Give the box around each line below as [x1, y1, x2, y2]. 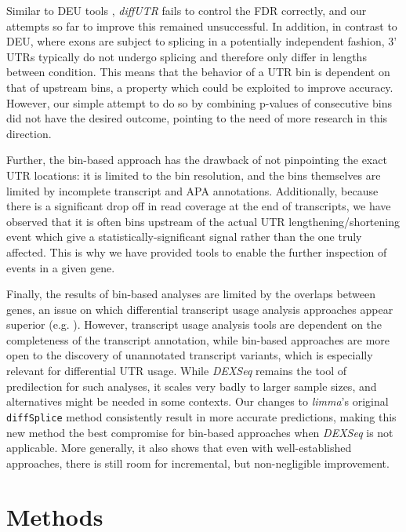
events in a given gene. [6, 259, 115, 275]
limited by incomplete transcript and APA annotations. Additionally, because [6, 182, 379, 199]
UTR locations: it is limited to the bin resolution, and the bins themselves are [6, 166, 381, 183]
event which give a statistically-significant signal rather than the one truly [6, 228, 362, 245]
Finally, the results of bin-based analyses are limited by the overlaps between [6, 286, 375, 302]
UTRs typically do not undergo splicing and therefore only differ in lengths [6, 48, 367, 64]
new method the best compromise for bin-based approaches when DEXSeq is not [6, 424, 393, 440]
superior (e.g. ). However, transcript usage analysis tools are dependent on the [6, 316, 382, 333]
